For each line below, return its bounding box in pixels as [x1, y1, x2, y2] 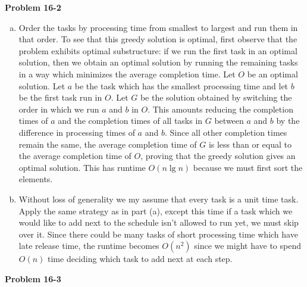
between [214, 114, 244, 127]
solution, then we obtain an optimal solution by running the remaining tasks [18, 56, 298, 68]
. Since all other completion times [164, 126, 287, 138]
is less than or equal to [208, 138, 292, 150]
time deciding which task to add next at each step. [48, 252, 233, 265]
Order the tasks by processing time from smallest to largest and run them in [18, 21, 298, 33]
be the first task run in [18, 91, 102, 104]
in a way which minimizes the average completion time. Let [18, 67, 236, 80]
